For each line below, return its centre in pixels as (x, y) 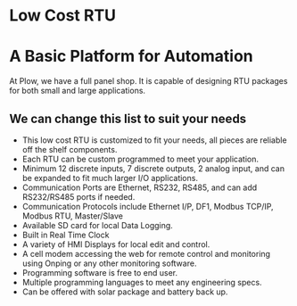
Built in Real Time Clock (66, 235)
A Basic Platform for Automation (132, 57)
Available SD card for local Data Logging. (98, 225)
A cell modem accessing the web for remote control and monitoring (146, 253)
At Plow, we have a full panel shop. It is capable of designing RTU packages (148, 81)
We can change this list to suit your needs (128, 118)
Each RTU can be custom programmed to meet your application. (140, 159)
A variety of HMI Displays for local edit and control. (116, 244)
